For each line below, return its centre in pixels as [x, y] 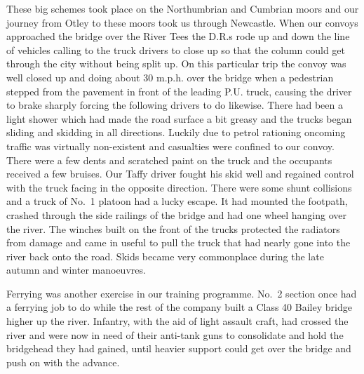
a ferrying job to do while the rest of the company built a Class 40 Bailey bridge [179, 307]
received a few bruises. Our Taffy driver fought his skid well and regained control [180, 174]
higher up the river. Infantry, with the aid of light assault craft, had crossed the [177, 321]
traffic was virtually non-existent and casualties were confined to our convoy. [170, 146]
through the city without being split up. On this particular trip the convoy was [176, 64]
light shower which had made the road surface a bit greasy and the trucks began [179, 118]
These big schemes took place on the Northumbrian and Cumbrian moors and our [183, 8]
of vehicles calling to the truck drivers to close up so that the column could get [176, 49]
